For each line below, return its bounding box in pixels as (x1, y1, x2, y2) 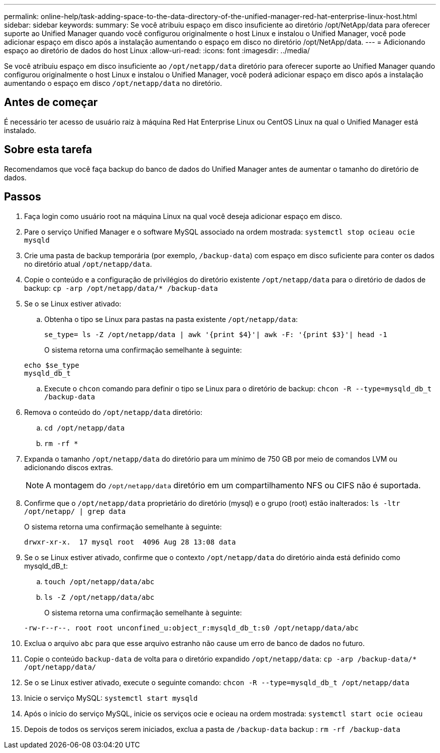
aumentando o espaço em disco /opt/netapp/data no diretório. (4, 79, 222, 87)
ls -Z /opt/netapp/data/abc (44, 593, 155, 601)
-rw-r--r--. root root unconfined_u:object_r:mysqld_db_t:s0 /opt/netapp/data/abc (24, 623, 359, 632)
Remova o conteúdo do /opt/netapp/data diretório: (24, 407, 202, 416)
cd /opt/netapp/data (44, 423, 125, 432)
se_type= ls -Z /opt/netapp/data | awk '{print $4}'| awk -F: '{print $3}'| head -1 (44, 330, 387, 339)
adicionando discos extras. (24, 463, 113, 472)
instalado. (4, 126, 36, 135)
